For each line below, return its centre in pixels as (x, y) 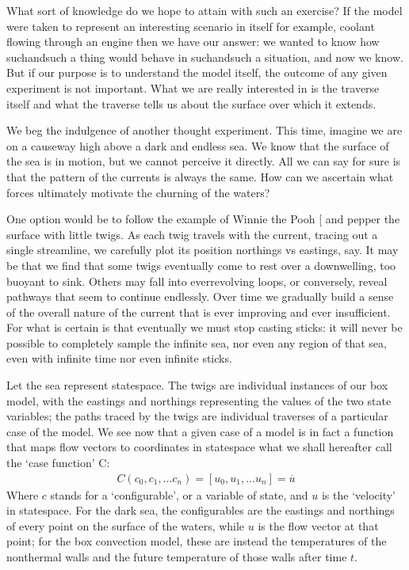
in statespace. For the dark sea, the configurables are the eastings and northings (201, 510)
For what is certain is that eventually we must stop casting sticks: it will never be (204, 327)
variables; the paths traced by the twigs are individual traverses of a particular (197, 416)
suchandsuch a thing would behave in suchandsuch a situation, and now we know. (205, 57)
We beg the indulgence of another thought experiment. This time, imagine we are (204, 130)
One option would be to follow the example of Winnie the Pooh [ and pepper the (203, 219)
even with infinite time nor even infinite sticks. (119, 358)
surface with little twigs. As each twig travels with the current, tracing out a (192, 234)
